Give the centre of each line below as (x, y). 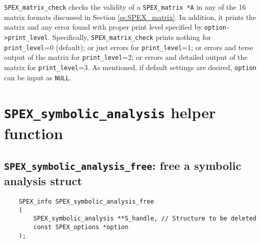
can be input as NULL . (38, 77)
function (34, 133)
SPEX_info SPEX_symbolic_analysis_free (86, 202)
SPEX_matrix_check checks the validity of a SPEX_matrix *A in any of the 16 (125, 7)
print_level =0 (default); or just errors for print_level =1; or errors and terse (129, 47)
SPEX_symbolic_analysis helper (110, 112)
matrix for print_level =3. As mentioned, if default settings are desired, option (130, 67)
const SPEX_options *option (81, 227)
